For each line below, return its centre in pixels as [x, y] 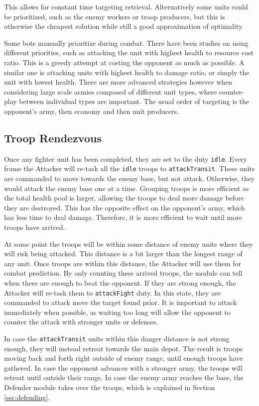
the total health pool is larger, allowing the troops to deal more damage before [124, 198]
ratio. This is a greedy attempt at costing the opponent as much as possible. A [124, 62]
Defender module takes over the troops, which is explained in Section [110, 387]
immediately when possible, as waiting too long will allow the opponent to [117, 312]
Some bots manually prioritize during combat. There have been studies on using [126, 43]
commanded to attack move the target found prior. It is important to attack [121, 302]
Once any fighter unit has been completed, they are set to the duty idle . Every [126, 158]
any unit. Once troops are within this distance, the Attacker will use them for [123, 263]
